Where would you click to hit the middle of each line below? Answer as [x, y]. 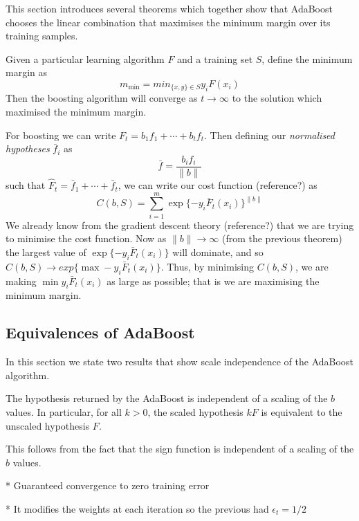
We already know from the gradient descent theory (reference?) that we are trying [180, 225]
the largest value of [46, 252]
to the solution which [277, 98]
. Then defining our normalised [269, 135]
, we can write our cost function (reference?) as [218, 185]
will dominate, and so [218, 252]
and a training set [215, 58]
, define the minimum [307, 58]
